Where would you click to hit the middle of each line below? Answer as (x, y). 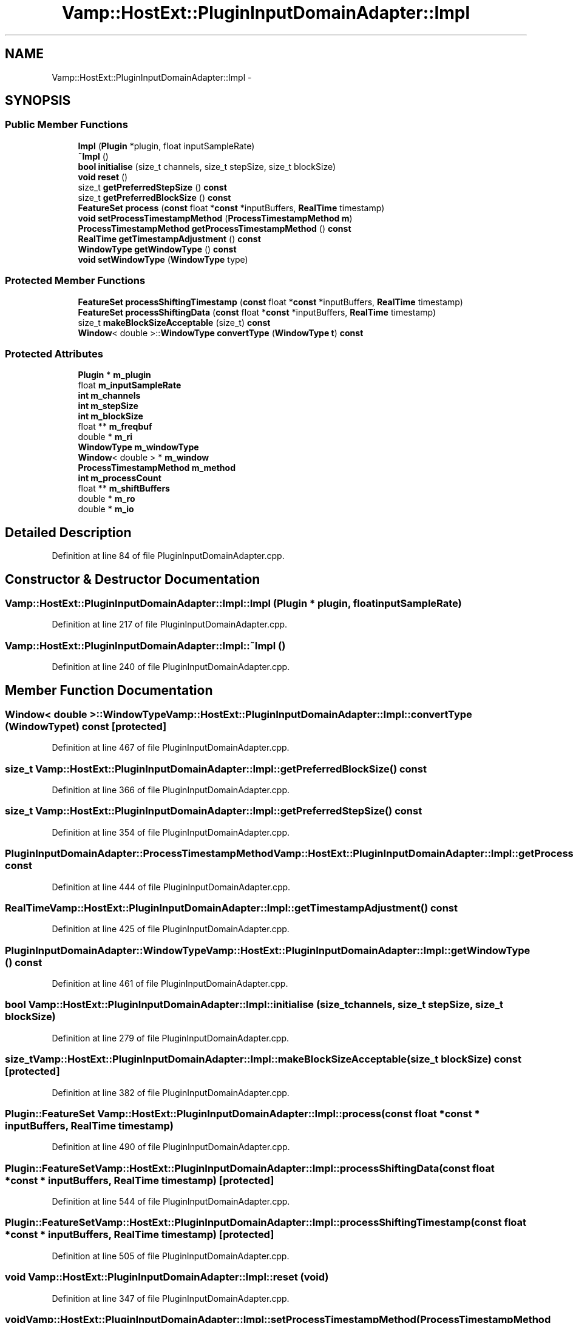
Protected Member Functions (75, 281)
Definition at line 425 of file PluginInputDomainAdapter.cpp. (171, 929)
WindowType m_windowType (138, 447)
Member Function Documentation (109, 690)
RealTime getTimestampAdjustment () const (169, 239)
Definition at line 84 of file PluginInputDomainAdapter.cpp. (168, 556)
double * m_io (106, 509)
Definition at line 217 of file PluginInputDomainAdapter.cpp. (170, 624)
